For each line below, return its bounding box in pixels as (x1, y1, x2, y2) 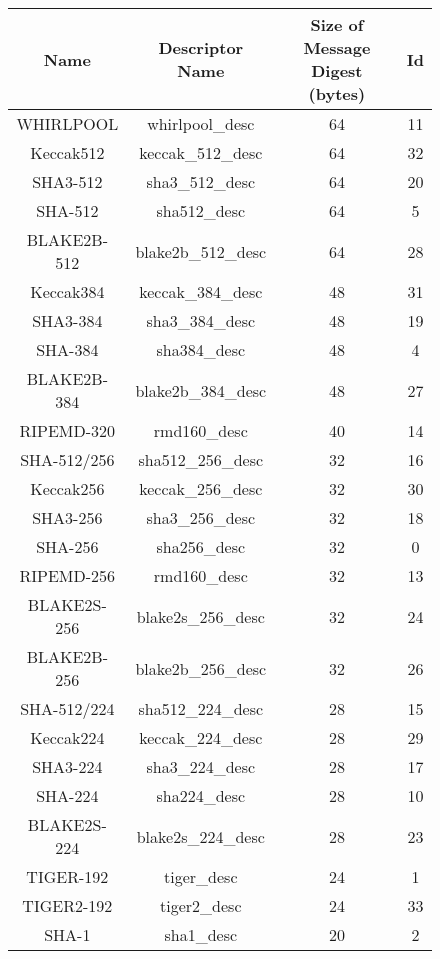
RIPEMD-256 (19, 564, 116, 587)
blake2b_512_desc (135, 239, 267, 263)
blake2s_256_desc (136, 604, 265, 628)
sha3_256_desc (146, 506, 256, 529)
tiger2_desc (160, 894, 242, 917)
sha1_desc (164, 923, 238, 946)
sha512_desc (156, 199, 246, 222)
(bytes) (308, 82, 366, 105)
